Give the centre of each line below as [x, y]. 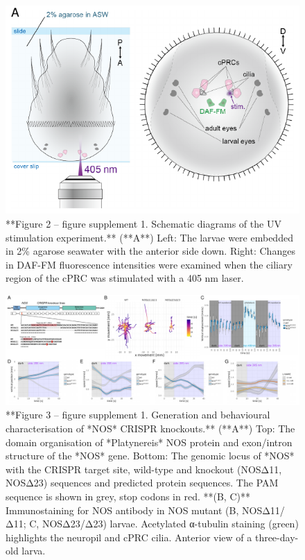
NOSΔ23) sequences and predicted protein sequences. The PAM [142, 483]
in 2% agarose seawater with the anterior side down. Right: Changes [150, 251]
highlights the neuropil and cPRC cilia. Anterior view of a [129, 537]
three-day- [277, 537]
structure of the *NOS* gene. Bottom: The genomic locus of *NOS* [150, 456]
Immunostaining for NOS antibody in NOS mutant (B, [122, 510]
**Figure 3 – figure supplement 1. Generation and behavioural [138, 415]
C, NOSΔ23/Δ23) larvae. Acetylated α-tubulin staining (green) [164, 524]
